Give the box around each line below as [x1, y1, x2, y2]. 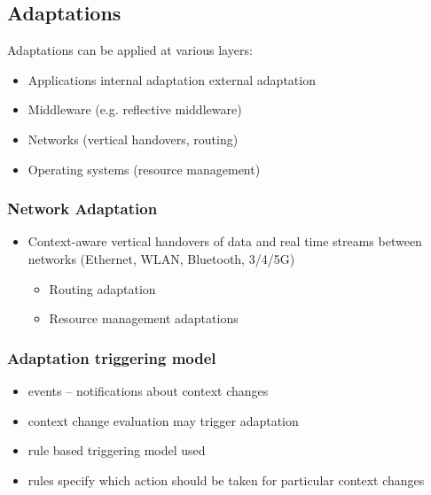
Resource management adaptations [49, 309, 239, 328]
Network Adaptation [7, 197, 158, 220]
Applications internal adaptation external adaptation [27, 70, 316, 89]
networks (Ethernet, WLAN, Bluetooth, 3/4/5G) [27, 249, 295, 267]
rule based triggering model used [27, 441, 206, 460]
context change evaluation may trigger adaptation [27, 411, 299, 429]
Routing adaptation [49, 279, 156, 298]
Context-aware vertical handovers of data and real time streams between [27, 232, 422, 251]
